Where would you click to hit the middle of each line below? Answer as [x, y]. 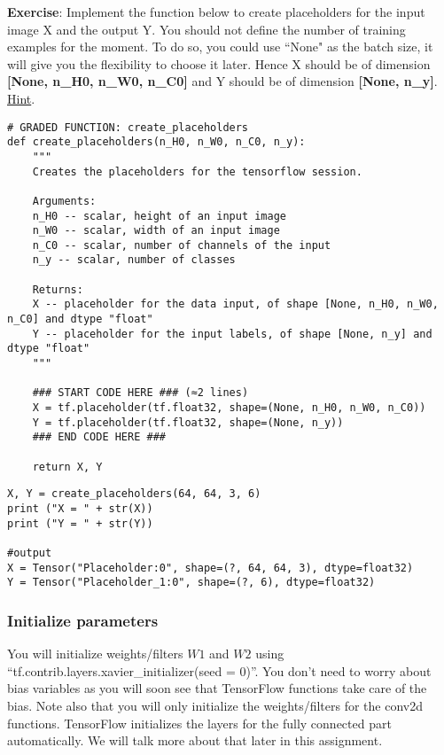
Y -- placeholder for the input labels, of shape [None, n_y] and [232, 334]
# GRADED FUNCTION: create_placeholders [128, 127]
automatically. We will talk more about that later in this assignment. [195, 740]
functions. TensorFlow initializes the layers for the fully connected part [199, 723]
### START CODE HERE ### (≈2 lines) [140, 393]
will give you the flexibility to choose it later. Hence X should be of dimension [219, 63]
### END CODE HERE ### [99, 437]
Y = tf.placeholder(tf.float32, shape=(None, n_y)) [188, 422]
